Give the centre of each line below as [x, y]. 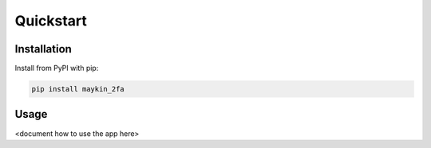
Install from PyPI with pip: [57, 68]
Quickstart [51, 21]
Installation [43, 49]
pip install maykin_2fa [78, 89]
